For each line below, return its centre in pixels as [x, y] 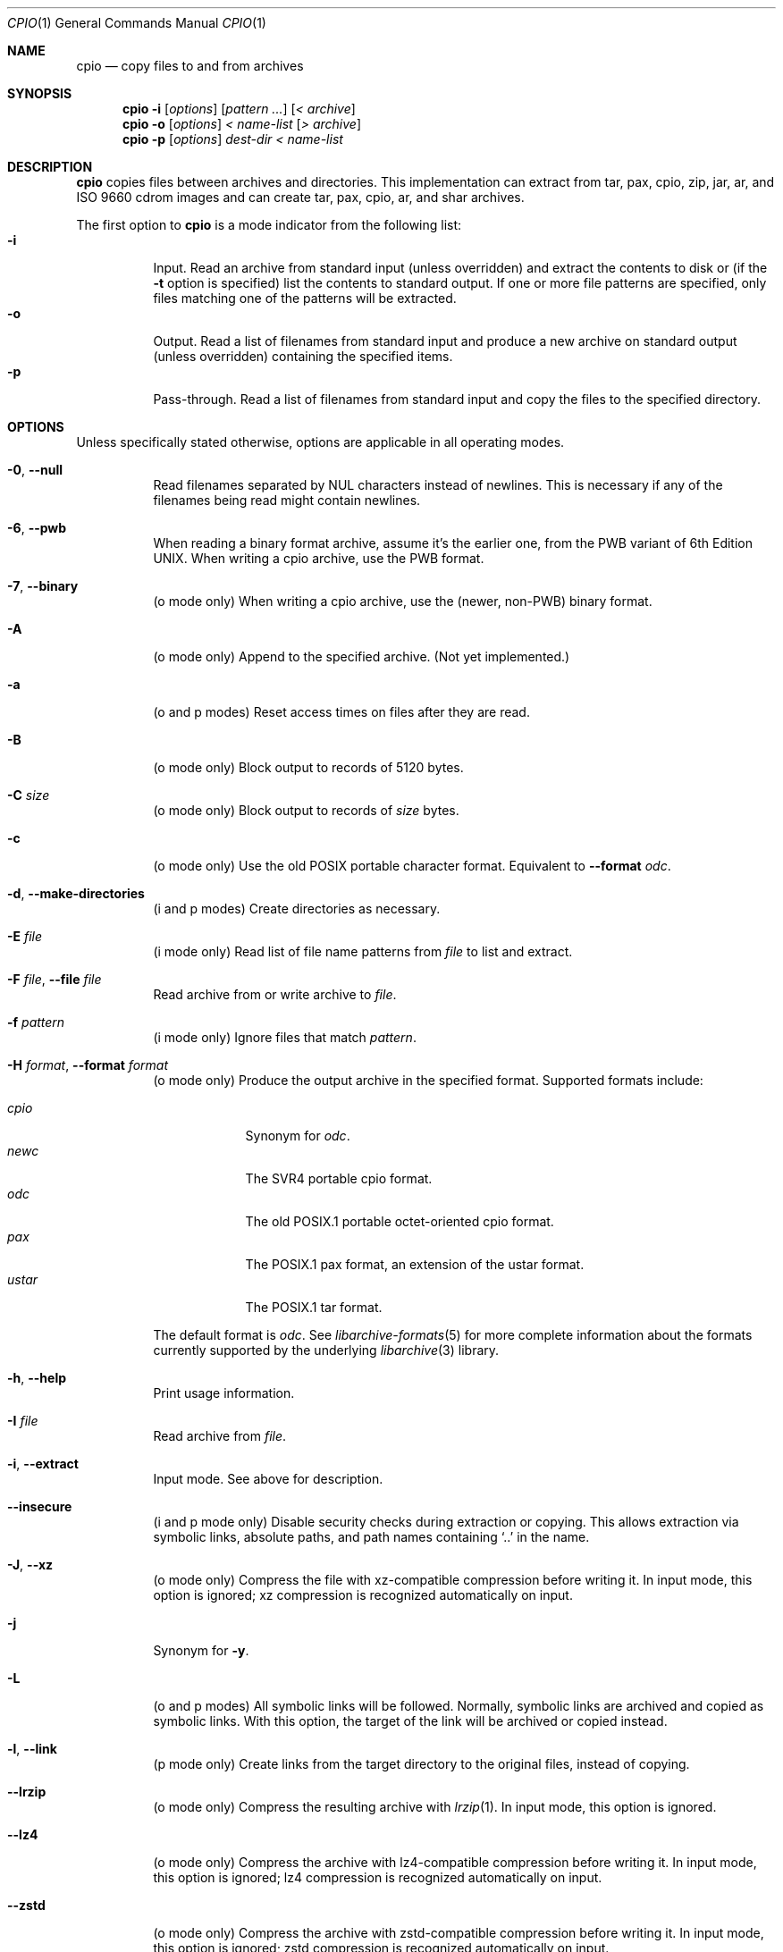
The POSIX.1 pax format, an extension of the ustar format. [415, 1264]
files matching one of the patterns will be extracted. [305, 298]
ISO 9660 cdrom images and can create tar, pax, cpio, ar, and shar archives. [300, 197]
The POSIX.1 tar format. [314, 1307]
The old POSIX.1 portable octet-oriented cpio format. [400, 1221]
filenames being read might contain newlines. [287, 500]
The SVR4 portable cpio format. [339, 1178]
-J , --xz [30, 1565]
